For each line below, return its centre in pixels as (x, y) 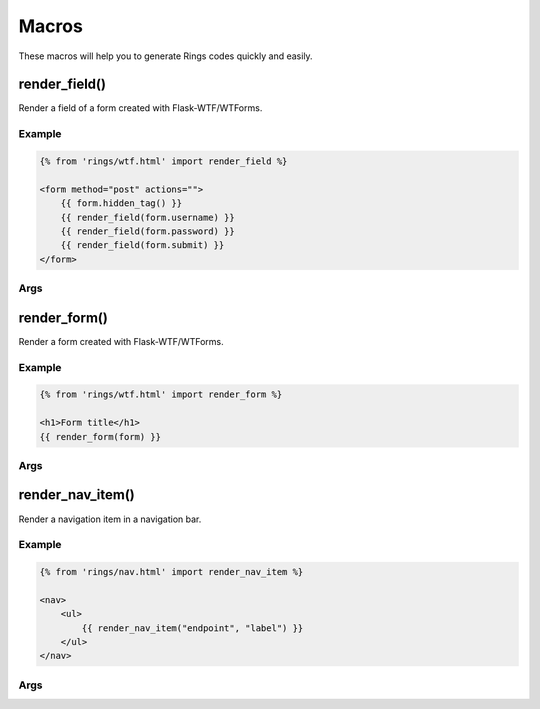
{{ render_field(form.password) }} (147, 231)
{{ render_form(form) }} (100, 436)
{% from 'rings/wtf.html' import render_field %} (163, 161)
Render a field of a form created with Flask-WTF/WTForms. (140, 108)
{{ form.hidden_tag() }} (121, 203)
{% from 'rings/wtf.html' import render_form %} (161, 394)
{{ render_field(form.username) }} (147, 217)
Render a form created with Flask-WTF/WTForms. (121, 341)
